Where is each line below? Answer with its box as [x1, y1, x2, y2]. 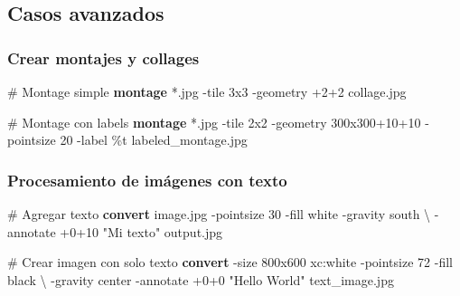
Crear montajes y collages [7, 46, 200, 69]
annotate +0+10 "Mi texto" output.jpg [7, 222, 223, 241]
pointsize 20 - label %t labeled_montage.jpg [7, 130, 248, 149]
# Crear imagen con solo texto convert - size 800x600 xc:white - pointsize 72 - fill [7, 253, 453, 272]
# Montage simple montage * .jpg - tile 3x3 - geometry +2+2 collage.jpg [7, 82, 407, 100]
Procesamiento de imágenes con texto [7, 168, 287, 191]
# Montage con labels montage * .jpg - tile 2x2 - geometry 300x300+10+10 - [7, 112, 429, 131]
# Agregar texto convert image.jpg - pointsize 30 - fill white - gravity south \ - [7, 205, 439, 223]
